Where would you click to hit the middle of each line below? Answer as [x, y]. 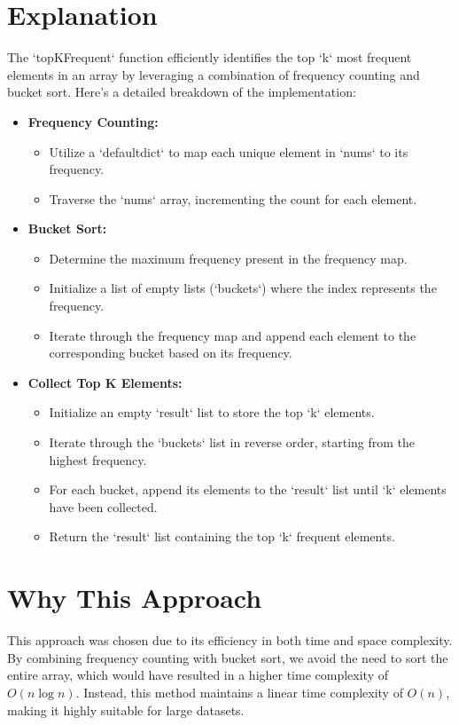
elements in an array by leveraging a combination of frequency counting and [214, 74]
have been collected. [103, 506]
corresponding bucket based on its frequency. [171, 353]
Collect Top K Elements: [105, 382]
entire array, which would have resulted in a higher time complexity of [198, 675]
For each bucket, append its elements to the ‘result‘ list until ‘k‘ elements [248, 489]
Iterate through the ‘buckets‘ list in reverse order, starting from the [232, 442]
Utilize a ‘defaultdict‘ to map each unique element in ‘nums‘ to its [229, 151]
